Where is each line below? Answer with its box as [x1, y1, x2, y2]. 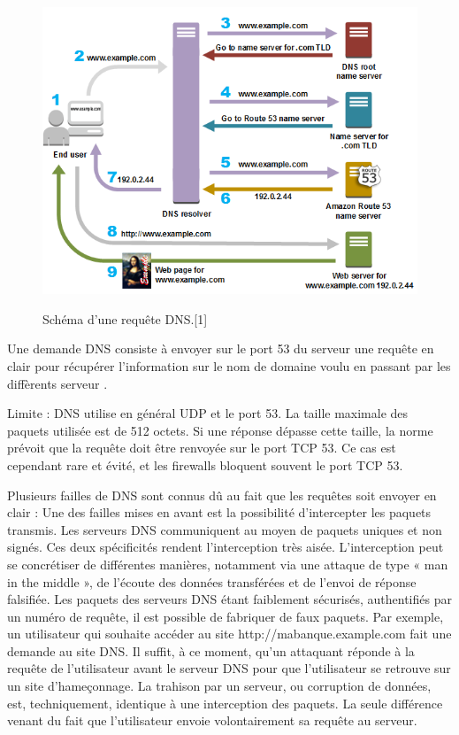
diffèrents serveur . [7, 374, 108, 392]
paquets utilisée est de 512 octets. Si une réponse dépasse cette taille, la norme [7, 421, 433, 439]
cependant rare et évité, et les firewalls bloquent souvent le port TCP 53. [7, 455, 403, 474]
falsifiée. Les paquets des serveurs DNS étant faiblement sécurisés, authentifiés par [7, 590, 452, 608]
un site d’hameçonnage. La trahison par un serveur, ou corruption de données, [7, 677, 432, 695]
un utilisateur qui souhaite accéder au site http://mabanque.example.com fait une [7, 624, 452, 643]
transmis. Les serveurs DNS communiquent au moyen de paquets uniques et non [7, 520, 442, 538]
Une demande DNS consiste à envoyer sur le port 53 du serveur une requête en [7, 339, 434, 358]
